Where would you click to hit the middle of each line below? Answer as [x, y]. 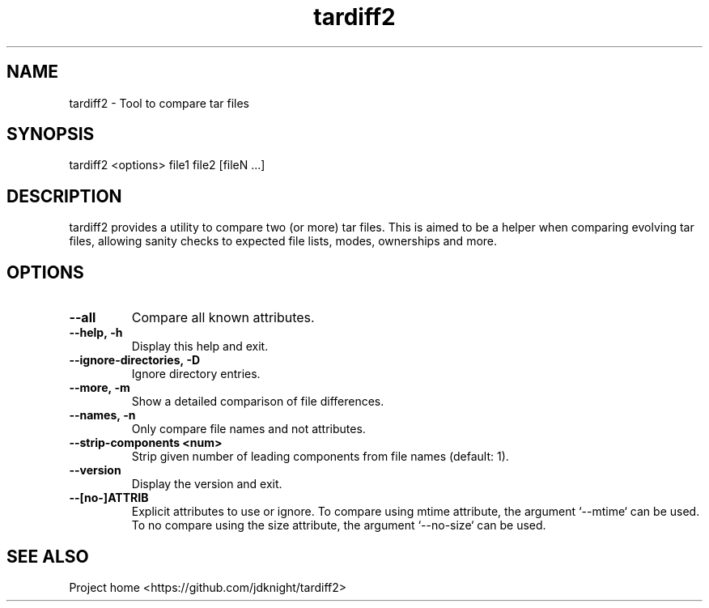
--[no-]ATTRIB [109, 498]
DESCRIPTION [64, 196]
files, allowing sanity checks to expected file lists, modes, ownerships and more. [283, 241]
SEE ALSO [48, 556]
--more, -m [100, 388]
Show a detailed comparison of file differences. [258, 402]
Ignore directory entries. [196, 374]
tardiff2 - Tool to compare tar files [159, 103]
